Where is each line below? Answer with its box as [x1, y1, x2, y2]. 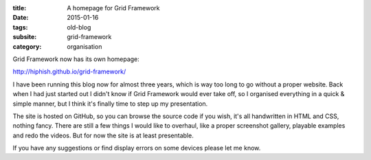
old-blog [67, 23, 91, 31]
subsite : [12, 33, 37, 41]
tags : [12, 23, 28, 31]
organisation [67, 42, 102, 51]
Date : [12, 14, 29, 22]
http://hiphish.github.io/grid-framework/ [12, 67, 126, 76]
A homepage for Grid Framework [67, 4, 161, 12]
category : [12, 42, 42, 51]
